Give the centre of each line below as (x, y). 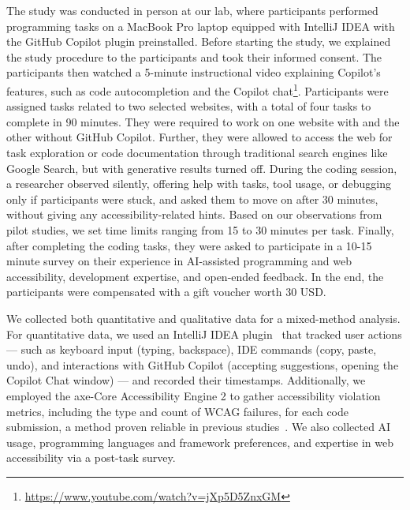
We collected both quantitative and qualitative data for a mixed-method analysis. (203, 318)
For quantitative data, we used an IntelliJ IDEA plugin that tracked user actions (204, 334)
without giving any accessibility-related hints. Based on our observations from (194, 214)
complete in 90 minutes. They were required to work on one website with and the (203, 121)
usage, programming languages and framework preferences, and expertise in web (200, 442)
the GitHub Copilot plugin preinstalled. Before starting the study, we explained (199, 41)
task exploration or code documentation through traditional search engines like (197, 152)
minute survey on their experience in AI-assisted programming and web (179, 261)
